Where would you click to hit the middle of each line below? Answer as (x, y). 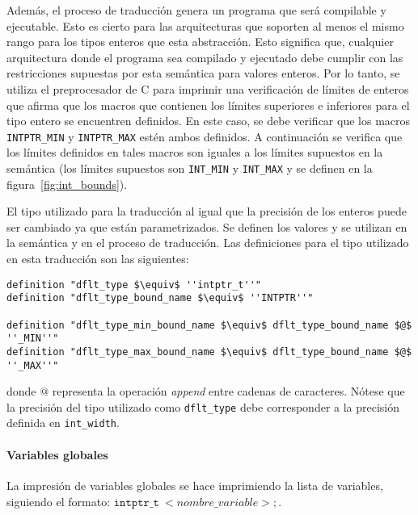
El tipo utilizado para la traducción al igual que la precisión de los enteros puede (207, 211)
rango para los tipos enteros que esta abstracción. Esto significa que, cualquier (200, 42)
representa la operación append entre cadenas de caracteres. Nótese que (228, 391)
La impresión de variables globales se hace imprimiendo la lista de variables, (195, 485)
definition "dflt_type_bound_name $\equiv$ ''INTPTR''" (160, 298)
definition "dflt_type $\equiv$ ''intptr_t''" (134, 285)
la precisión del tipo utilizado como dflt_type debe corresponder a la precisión (203, 406)
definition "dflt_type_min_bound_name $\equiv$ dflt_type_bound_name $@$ (209, 325)
